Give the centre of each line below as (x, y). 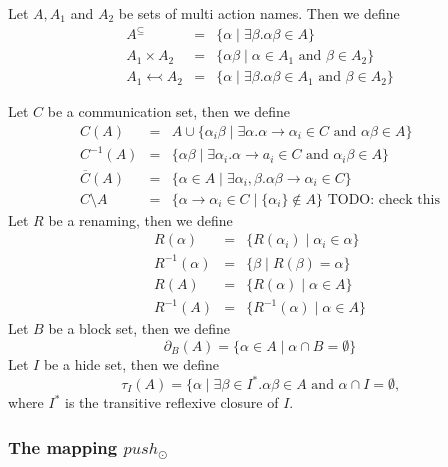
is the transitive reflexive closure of (172, 402)
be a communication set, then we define (169, 111)
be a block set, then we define (139, 328)
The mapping (63, 446)
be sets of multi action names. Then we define (259, 13)
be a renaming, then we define (140, 219)
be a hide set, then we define (131, 363)
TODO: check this (383, 199)
